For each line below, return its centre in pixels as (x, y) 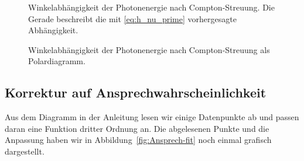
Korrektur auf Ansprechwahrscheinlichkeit (136, 92)
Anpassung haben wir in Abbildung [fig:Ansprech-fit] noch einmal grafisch (138, 140)
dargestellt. (25, 151)
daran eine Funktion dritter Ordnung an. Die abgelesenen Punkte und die (137, 128)
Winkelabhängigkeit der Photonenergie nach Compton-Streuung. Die (151, 7)
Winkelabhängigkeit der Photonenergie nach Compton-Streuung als (149, 49)
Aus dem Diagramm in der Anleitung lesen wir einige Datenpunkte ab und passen (152, 117)
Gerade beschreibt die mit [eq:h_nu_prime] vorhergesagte (132, 18)
